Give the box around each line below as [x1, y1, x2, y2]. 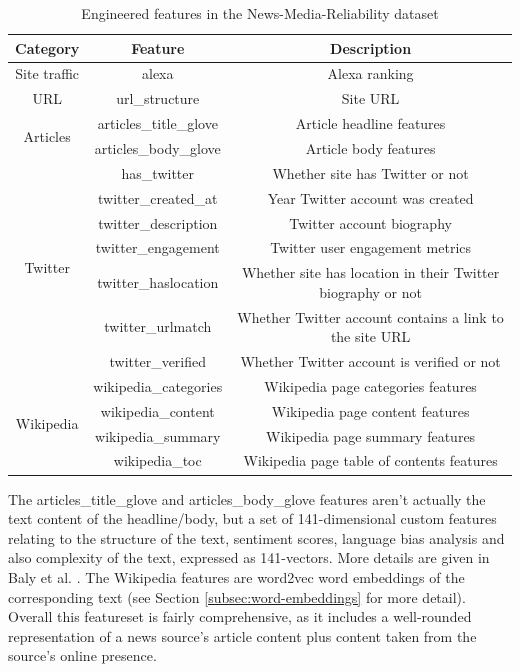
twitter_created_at [98, 187, 218, 208]
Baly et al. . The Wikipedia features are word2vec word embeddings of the [8, 566, 465, 587]
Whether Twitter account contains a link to [237, 306, 504, 327]
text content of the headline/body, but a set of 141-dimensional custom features [8, 508, 497, 529]
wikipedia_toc [113, 450, 202, 471]
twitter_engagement [95, 237, 220, 258]
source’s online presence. [8, 645, 157, 666]
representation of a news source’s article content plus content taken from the [8, 625, 477, 646]
